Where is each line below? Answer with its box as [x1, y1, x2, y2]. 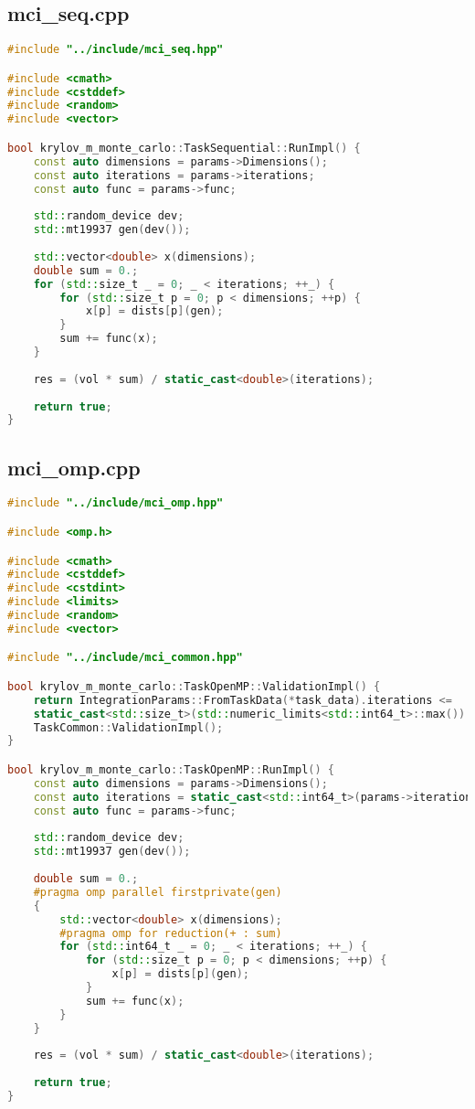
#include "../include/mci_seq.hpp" [7, 43, 224, 57]
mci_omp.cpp [7, 453, 141, 481]
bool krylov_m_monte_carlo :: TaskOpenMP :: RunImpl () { [7, 763, 335, 776]
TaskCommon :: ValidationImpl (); [33, 720, 224, 734]
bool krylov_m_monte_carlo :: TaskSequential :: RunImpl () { [7, 141, 361, 155]
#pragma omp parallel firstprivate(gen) [33, 885, 282, 899]
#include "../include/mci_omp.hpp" [7, 496, 224, 510]
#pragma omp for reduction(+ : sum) [59, 926, 282, 940]
